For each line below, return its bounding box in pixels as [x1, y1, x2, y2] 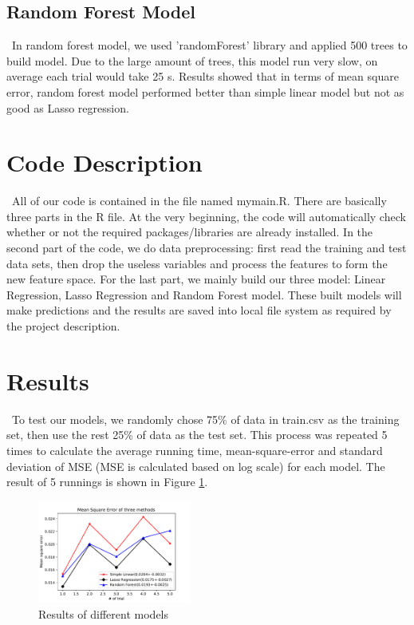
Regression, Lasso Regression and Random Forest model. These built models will [6, 286, 402, 303]
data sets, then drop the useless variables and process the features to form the [6, 255, 388, 271]
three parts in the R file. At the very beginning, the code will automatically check [6, 208, 406, 224]
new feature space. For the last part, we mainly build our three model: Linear [6, 271, 386, 287]
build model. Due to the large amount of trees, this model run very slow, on [6, 52, 378, 69]
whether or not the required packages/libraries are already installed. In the [6, 223, 373, 240]
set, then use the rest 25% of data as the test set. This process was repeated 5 [6, 426, 388, 443]
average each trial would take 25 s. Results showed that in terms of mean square [6, 68, 399, 85]
